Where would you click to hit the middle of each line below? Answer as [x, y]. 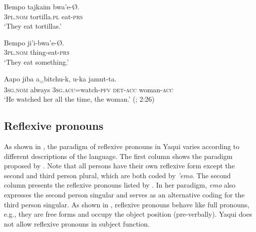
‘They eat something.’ [37, 61]
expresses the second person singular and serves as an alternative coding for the [124, 195]
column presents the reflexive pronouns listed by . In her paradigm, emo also [120, 185]
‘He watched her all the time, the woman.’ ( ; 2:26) [79, 99]
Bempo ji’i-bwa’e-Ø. [34, 42]
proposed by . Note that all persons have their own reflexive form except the [119, 166]
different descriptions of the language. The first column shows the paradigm [118, 156]
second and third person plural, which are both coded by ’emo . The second [117, 175]
